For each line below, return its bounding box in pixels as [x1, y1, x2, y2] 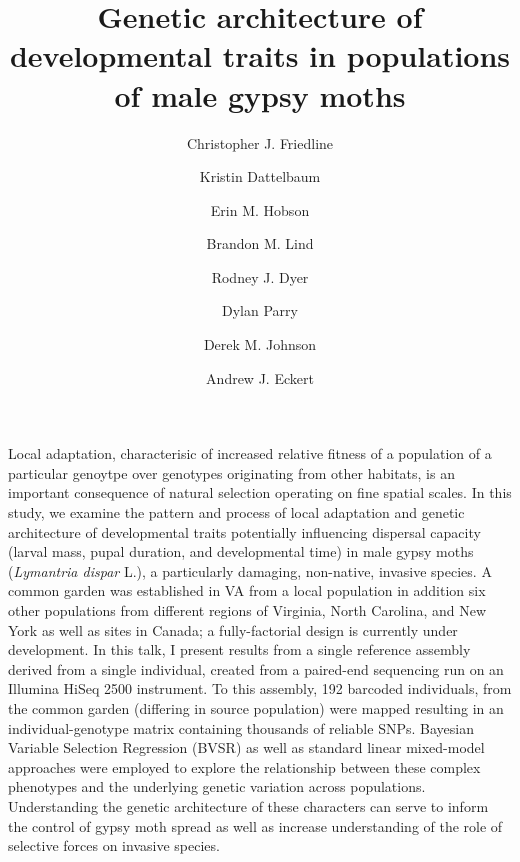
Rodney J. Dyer [211, 266, 309, 287]
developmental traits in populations [9, 35, 511, 76]
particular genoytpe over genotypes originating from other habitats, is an [8, 462, 455, 483]
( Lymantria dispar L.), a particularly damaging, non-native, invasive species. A [8, 560, 492, 581]
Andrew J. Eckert [206, 367, 314, 388]
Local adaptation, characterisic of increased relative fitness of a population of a [8, 443, 492, 464]
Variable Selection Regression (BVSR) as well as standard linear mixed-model [8, 737, 485, 758]
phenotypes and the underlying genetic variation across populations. [8, 776, 426, 797]
